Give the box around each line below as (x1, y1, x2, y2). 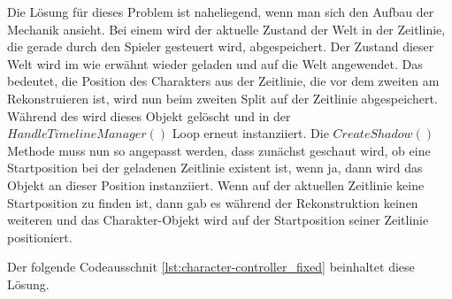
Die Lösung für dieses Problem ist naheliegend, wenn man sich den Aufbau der (7, 3, 434, 20)
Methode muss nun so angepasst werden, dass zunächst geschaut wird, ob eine (7, 141, 431, 159)
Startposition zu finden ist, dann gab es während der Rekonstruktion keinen (7, 193, 418, 211)
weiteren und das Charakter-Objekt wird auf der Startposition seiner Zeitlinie (7, 211, 429, 229)
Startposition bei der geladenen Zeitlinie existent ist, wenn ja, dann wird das (7, 158, 423, 177)
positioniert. (7, 227, 73, 246)
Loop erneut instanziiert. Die (172, 124, 329, 142)
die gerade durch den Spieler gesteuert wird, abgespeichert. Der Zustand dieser (7, 37, 434, 56)
